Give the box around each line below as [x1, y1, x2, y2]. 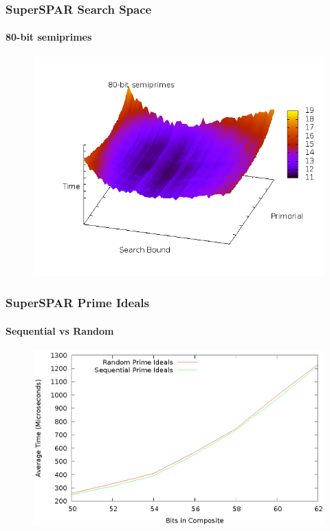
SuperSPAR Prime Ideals [5, 294, 149, 311]
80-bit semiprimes [5, 30, 92, 44]
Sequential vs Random [5, 323, 114, 337]
